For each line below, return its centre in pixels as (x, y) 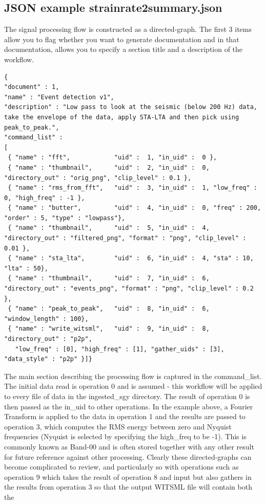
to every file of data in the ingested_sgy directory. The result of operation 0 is (127, 396)
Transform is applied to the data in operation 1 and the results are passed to (125, 416)
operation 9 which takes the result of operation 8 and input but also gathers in (128, 476)
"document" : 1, (32, 87)
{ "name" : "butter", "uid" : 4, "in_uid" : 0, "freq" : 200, (135, 208)
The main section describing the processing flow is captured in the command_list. (133, 376)
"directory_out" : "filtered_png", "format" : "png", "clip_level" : (125, 238)
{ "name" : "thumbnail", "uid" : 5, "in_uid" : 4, (109, 228)
